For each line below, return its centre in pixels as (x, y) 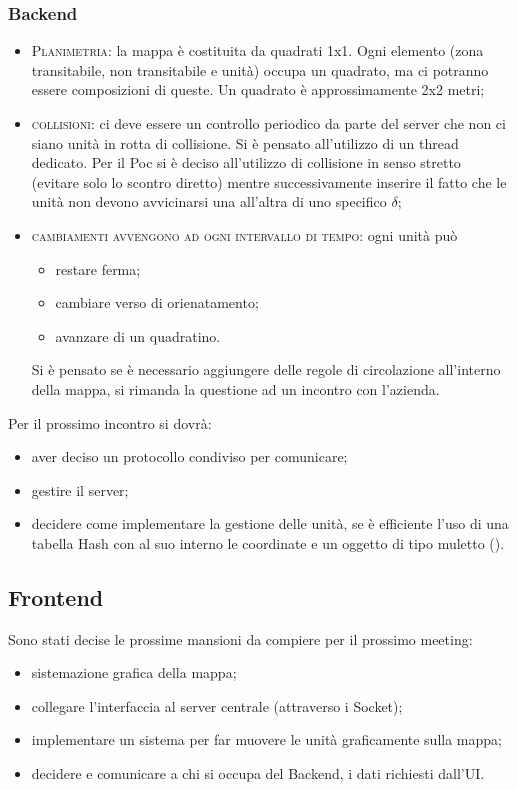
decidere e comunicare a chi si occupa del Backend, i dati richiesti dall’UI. (258, 773)
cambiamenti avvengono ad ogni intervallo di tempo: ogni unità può (244, 234)
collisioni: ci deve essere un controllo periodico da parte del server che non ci (268, 123)
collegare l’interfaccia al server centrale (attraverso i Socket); (217, 705)
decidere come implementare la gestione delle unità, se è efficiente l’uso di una (270, 523)
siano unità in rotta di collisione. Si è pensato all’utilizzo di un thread (245, 142)
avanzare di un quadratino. (138, 335)
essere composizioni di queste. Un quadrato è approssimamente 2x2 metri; (258, 89)
